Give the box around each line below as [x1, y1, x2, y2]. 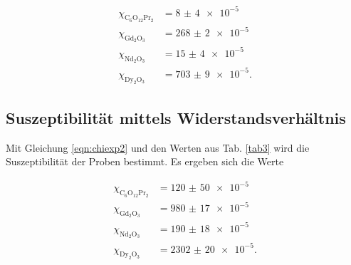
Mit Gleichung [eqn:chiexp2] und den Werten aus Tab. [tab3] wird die [6, 140, 310, 155]
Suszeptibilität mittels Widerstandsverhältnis [6, 106, 346, 128]
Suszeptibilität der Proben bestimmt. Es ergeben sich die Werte [6, 154, 284, 169]
